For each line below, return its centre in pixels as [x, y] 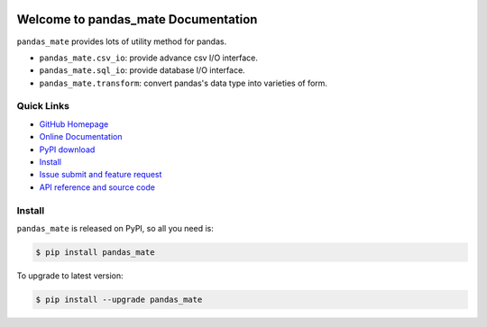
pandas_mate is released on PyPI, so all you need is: [115, 228]
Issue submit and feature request [101, 175]
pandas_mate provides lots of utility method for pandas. [122, 41]
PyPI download [67, 150]
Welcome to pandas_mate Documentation [137, 19]
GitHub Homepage [74, 124]
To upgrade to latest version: [70, 276]
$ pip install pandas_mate [95, 252]
